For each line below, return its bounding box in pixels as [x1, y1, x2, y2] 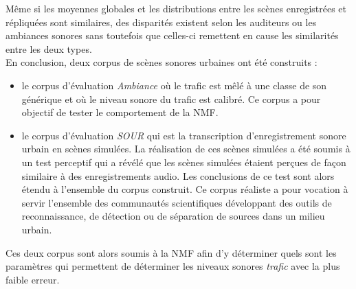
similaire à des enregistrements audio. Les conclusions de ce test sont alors [21, 168, 335, 183]
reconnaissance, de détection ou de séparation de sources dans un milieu [21, 209, 325, 223]
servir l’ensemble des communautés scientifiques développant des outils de [21, 195, 332, 209]
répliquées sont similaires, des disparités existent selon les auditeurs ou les [5, 14, 317, 29]
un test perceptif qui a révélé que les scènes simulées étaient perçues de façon [21, 154, 346, 169]
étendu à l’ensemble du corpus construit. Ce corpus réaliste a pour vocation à [21, 182, 348, 196]
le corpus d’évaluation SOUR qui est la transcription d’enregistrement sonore [21, 128, 346, 142]
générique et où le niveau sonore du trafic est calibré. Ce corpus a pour [21, 91, 321, 106]
